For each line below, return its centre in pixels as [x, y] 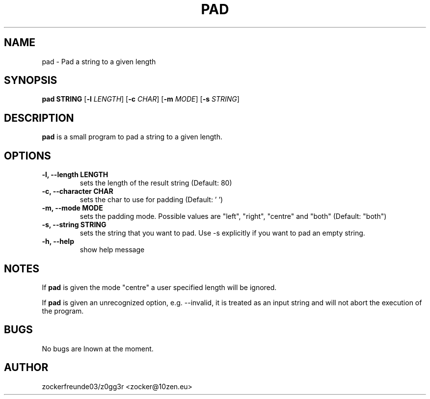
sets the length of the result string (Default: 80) [156, 183]
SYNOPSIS [31, 80]
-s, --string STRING [74, 225]
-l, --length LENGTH [75, 175]
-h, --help [58, 241]
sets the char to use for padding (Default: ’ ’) [151, 200]
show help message [112, 250]
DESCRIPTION [39, 118]
